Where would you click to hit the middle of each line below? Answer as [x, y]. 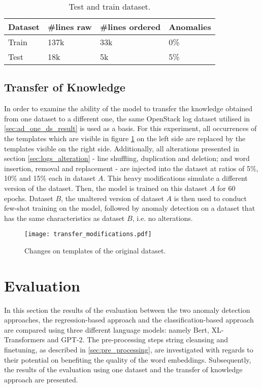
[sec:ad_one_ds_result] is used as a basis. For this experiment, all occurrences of [130, 128]
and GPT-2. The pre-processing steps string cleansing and [138, 339]
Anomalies [190, 27]
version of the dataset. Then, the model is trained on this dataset [106, 188]
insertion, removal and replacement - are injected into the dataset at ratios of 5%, [131, 168]
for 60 [226, 188]
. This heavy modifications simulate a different [175, 178]
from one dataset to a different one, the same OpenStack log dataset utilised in [127, 118]
